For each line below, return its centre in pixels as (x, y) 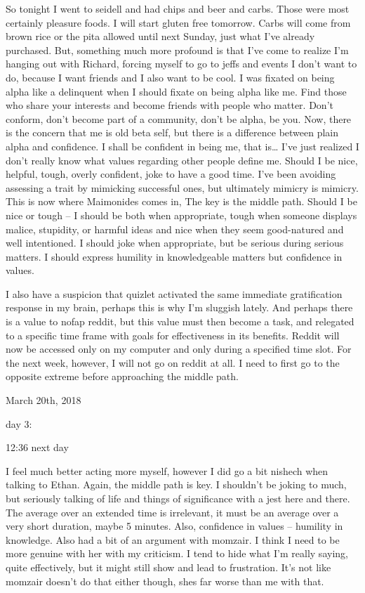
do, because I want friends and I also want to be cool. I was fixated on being (170, 77)
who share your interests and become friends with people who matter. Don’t (170, 105)
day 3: (19, 423)
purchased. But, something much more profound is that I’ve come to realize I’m (177, 50)
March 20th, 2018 (44, 400)
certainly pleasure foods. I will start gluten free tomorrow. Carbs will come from (178, 22)
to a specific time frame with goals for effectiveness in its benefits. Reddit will (173, 335)
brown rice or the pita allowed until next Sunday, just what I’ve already (160, 36)
